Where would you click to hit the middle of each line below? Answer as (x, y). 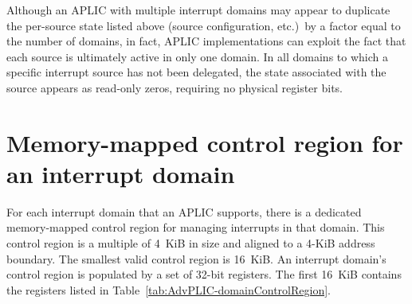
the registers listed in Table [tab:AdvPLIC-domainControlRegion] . (169, 289)
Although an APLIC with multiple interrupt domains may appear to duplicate (198, 10)
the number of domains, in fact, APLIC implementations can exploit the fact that (206, 41)
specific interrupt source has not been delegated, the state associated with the (196, 72)
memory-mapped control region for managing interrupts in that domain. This (196, 227)
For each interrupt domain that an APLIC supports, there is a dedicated (184, 211)
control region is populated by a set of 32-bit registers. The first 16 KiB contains (204, 274)
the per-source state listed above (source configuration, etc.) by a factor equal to (204, 25)
